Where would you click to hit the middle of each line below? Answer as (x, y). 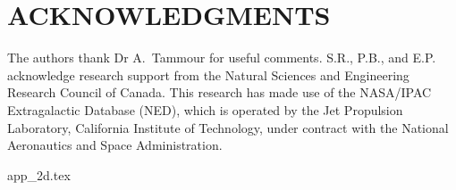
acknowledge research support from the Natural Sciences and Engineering (208, 74)
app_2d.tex (39, 174)
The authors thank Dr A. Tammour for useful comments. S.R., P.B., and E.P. (222, 58)
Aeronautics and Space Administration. (115, 145)
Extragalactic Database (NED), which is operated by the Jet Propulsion (205, 109)
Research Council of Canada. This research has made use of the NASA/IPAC (220, 92)
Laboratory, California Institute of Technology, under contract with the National (228, 127)
